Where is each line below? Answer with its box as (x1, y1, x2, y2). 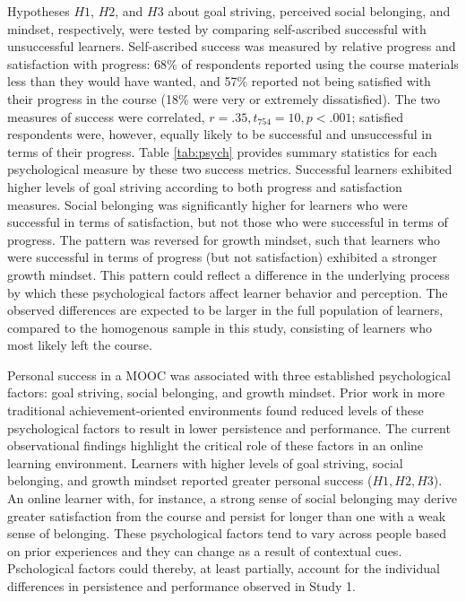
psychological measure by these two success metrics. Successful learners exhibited (7, 160, 453, 179)
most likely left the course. (7, 335, 152, 354)
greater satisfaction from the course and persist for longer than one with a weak (7, 506, 446, 525)
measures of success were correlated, (7, 107, 205, 126)
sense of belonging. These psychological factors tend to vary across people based (7, 524, 446, 543)
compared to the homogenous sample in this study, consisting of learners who (7, 318, 432, 336)
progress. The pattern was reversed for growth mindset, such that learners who (7, 230, 441, 248)
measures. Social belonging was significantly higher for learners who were (7, 195, 408, 213)
